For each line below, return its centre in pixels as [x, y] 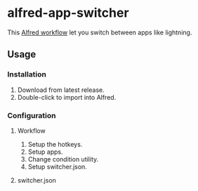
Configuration [32, 115]
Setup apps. [45, 152]
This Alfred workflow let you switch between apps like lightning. [100, 32]
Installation [27, 74]
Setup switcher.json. [58, 166]
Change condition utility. [63, 159]
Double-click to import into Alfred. [67, 97]
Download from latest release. [61, 90]
